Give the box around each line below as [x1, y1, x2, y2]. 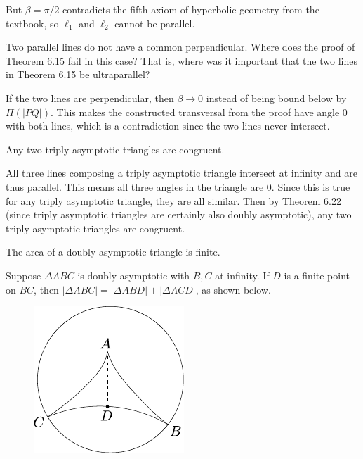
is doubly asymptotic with [77, 268, 190, 282]
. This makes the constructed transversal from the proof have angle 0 [50, 104, 348, 119]
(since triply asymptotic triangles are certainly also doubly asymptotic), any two [6, 207, 352, 222]
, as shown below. [195, 282, 271, 296]
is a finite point [284, 268, 350, 282]
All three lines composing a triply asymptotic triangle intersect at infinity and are [6, 165, 358, 180]
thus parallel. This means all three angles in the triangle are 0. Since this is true [6, 179, 350, 194]
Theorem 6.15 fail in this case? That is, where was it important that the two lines [6, 53, 357, 68]
